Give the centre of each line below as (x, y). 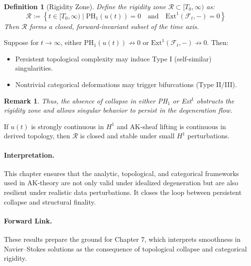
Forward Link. (28, 220)
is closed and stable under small (127, 136)
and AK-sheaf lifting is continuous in (171, 126)
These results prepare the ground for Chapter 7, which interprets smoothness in (122, 239)
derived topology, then (37, 136)
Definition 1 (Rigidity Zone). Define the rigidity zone (85, 6)
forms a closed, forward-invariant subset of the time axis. (114, 26)
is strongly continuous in (68, 126)
